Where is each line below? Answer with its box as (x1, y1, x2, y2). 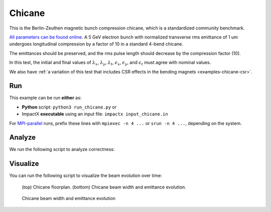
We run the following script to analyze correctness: (9, 146, 115, 152)
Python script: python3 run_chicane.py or (22, 104, 117, 110)
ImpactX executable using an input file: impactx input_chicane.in (22, 111, 168, 117)
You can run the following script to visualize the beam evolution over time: (9, 172, 163, 178)
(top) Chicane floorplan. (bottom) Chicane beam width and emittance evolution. (22, 184, 187, 190)
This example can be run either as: (9, 95, 82, 101)
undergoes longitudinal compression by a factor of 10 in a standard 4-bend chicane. (9, 41, 183, 47)
